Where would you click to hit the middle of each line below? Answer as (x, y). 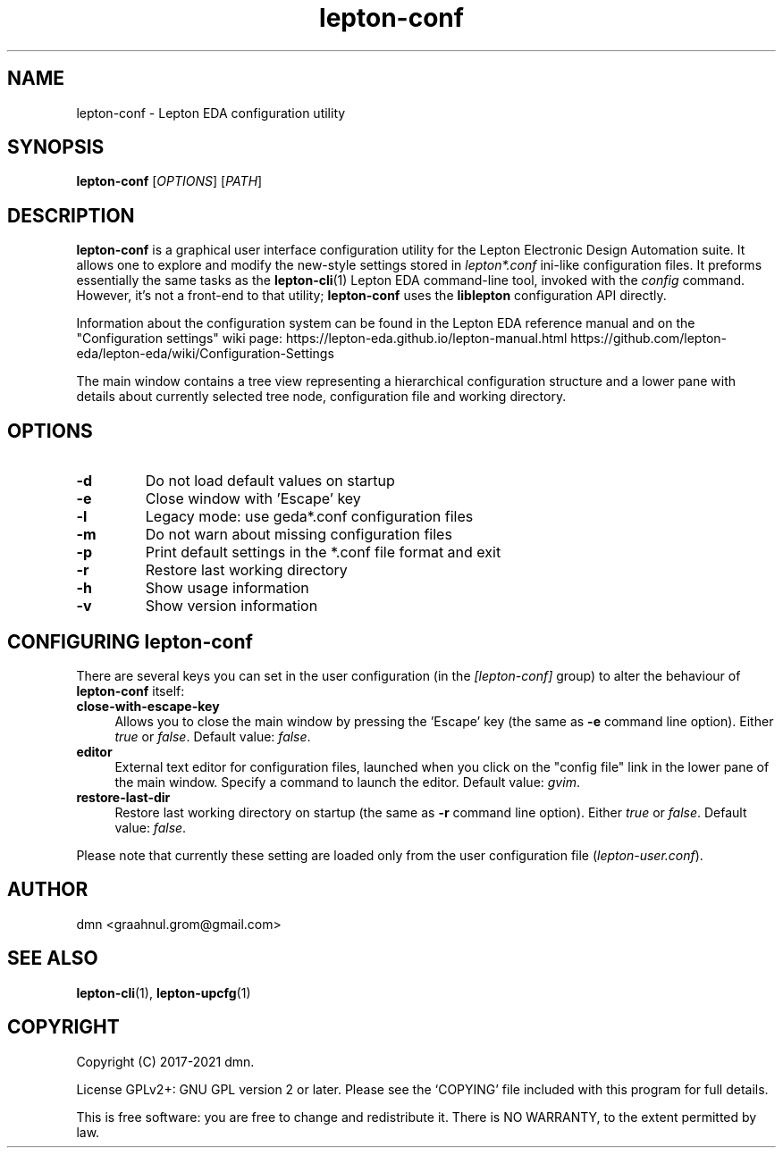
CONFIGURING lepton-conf (130, 641)
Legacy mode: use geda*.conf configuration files (309, 517)
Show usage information (227, 588)
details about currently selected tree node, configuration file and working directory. (321, 397)
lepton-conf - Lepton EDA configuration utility (211, 113)
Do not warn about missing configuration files (299, 535)
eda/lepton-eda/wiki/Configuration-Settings (205, 354)
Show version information (232, 606)
